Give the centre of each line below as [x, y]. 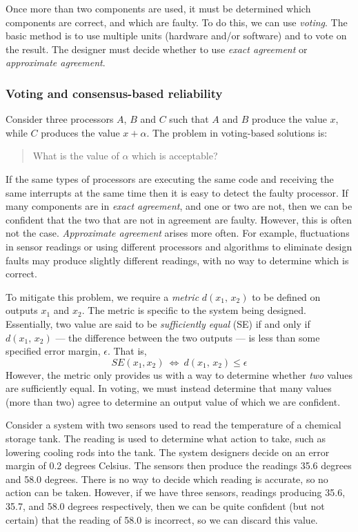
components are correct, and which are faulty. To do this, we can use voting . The [177, 22]
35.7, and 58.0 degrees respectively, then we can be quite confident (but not [165, 506]
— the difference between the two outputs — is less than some [188, 337]
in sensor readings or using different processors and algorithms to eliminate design [179, 246]
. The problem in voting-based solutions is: [237, 132]
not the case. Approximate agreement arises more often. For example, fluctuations [178, 233]
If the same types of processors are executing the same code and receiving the [170, 178]
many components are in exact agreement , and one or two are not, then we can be [179, 206]
